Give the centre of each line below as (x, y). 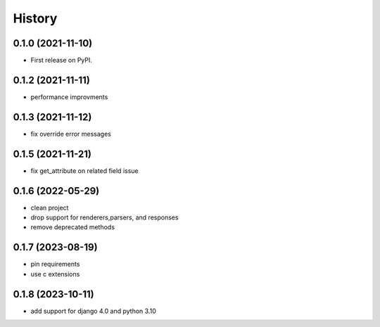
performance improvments (69, 97)
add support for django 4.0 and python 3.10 (93, 311)
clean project (50, 207)
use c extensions (55, 274)
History (35, 18)
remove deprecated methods (73, 227)
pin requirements (55, 264)
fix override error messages (71, 134)
